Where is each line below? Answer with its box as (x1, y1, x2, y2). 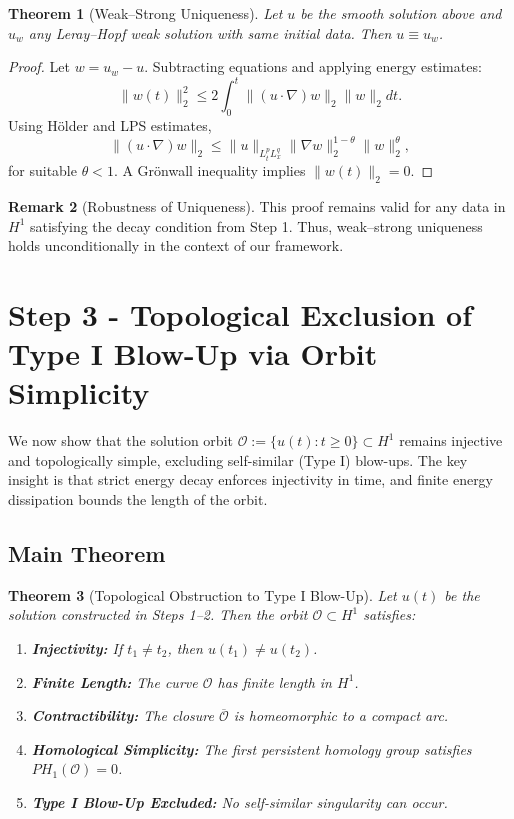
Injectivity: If (31, 638, 123, 659)
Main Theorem (8, 538, 166, 569)
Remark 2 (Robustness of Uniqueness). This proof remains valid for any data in (8, 195, 506, 216)
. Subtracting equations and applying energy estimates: (144, 56, 482, 77)
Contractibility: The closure (31, 705, 214, 726)
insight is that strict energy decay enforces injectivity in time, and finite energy (8, 469, 494, 490)
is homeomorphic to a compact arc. (233, 705, 449, 726)
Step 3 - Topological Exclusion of (8, 293, 473, 334)
